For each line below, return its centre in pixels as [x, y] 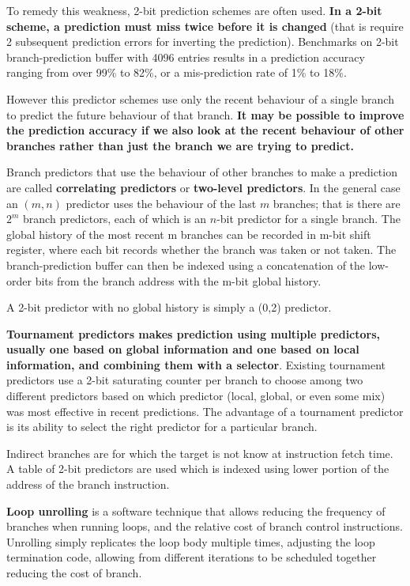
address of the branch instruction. [88, 484]
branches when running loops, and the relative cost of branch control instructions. [205, 526]
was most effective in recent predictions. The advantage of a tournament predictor [205, 411]
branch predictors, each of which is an [115, 219]
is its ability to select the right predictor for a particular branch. [162, 427]
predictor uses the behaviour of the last [161, 203]
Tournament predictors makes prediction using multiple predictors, [194, 333]
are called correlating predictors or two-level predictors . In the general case [203, 187]
